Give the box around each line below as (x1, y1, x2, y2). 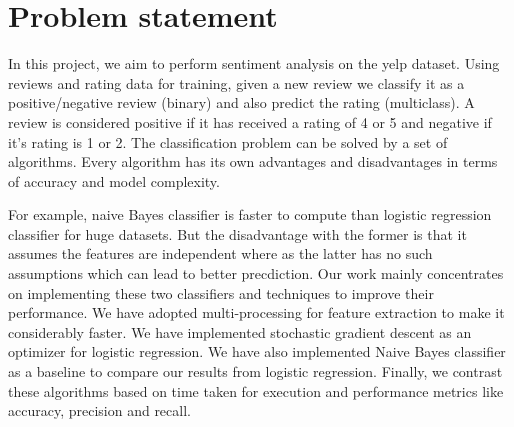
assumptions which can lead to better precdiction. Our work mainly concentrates (8, 263, 504, 284)
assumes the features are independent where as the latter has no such (8, 243, 433, 264)
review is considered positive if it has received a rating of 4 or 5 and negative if (8, 111, 492, 132)
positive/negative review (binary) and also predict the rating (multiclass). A (8, 92, 475, 113)
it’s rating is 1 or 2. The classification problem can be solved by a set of (8, 131, 448, 152)
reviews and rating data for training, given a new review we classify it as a (8, 72, 465, 93)
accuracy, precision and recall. (8, 400, 191, 421)
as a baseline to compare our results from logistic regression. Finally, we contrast (8, 361, 503, 382)
